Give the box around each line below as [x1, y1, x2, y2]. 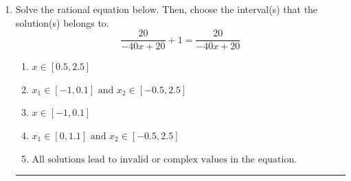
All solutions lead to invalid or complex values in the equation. [32, 154, 297, 165]
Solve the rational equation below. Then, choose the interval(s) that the [15, 2, 318, 16]
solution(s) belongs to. [15, 15, 109, 29]
